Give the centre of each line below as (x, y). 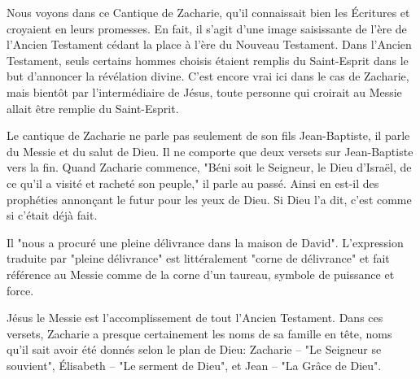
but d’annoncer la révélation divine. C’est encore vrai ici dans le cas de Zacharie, (208, 76)
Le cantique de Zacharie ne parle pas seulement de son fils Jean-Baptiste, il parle (208, 135)
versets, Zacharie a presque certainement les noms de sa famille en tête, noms (199, 333)
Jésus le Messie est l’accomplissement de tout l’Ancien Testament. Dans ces (195, 318)
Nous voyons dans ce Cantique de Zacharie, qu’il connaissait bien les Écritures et (208, 12)
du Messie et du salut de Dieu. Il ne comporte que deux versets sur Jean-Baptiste (210, 151)
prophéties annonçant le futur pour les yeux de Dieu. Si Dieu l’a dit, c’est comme (209, 199)
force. (20, 290)
